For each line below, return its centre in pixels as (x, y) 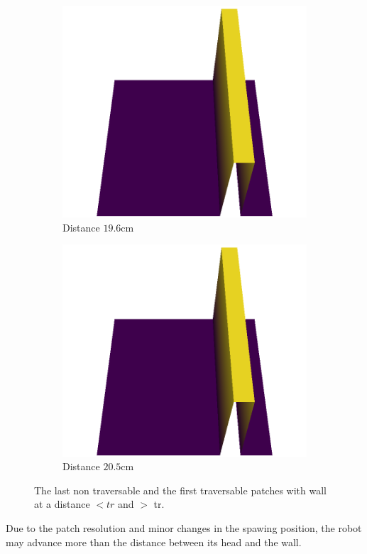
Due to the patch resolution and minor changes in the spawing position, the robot (184, 528)
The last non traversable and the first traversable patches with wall (181, 490)
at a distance (62, 504)
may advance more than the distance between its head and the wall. (154, 542)
